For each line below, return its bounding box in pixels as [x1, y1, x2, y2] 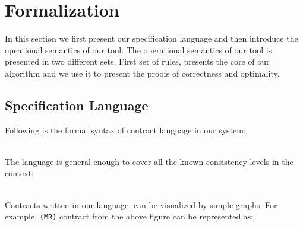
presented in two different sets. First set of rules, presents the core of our [5, 55, 270, 68]
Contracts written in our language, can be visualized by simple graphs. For [5, 198, 277, 211]
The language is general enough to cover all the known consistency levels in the [5, 155, 293, 167]
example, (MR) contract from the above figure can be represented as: [5, 210, 254, 222]
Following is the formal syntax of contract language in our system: [5, 123, 246, 136]
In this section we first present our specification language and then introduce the [5, 32, 298, 44]
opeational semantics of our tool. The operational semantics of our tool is [5, 43, 272, 56]
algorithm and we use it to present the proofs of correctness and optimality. [5, 66, 280, 79]
